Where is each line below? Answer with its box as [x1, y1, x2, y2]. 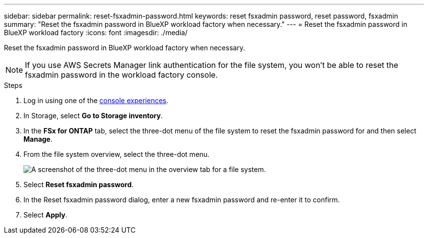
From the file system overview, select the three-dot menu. [23, 150, 210, 158]
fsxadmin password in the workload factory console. [25, 70, 218, 80]
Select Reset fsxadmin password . [23, 180, 134, 189]
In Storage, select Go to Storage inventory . [23, 111, 163, 120]
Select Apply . [23, 211, 67, 219]
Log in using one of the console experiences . [23, 96, 169, 105]
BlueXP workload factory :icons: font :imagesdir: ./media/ [4, 28, 188, 37]
